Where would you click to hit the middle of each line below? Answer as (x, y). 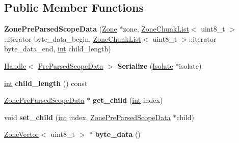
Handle (15, 65)
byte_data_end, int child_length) (58, 49)
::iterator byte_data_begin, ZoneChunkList (73, 38)
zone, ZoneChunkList (156, 29)
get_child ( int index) (128, 100)
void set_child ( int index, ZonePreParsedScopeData (87, 117)
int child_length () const (46, 83)
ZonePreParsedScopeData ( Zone (61, 29)
